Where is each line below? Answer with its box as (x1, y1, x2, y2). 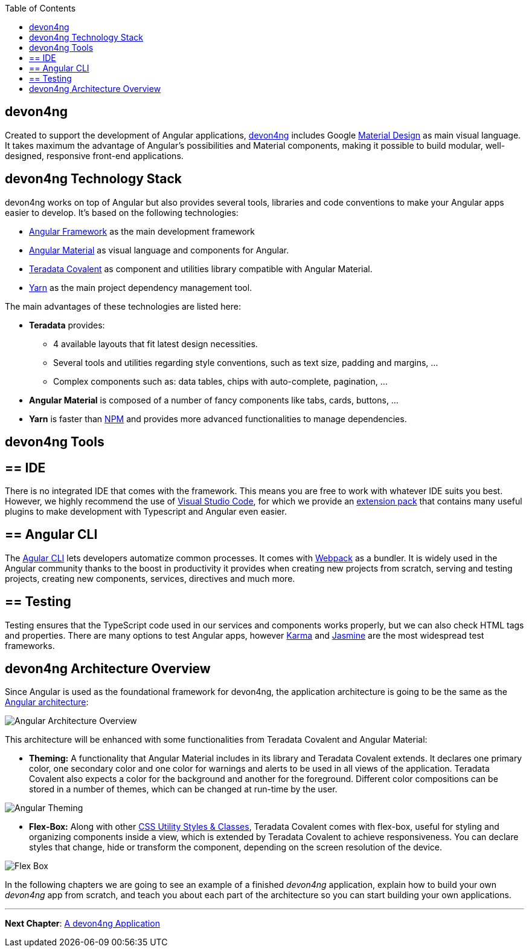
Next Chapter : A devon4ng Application (5, 918, 160, 929)
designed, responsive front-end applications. (5, 150, 184, 161)
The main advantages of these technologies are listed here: (5, 301, 241, 311)
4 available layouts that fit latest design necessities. (53, 338, 258, 349)
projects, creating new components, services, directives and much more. (5, 573, 295, 584)
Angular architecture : (5, 697, 89, 708)
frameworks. (5, 640, 55, 651)
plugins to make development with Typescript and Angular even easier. (5, 506, 287, 517)
